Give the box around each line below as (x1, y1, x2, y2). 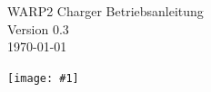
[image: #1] (7, 71, 79, 85)
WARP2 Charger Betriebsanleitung (7, 2, 204, 20)
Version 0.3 (7, 19, 69, 38)
